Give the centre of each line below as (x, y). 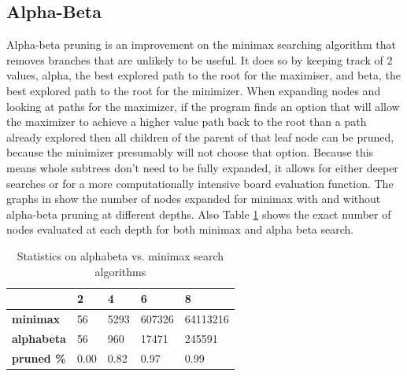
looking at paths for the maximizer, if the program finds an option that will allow (203, 106)
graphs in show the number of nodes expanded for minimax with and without (194, 199)
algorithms (120, 271)
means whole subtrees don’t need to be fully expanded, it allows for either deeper (202, 167)
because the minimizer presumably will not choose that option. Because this (190, 152)
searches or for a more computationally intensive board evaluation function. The (200, 183)
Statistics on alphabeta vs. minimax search (120, 255)
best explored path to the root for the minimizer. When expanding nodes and (194, 90)
